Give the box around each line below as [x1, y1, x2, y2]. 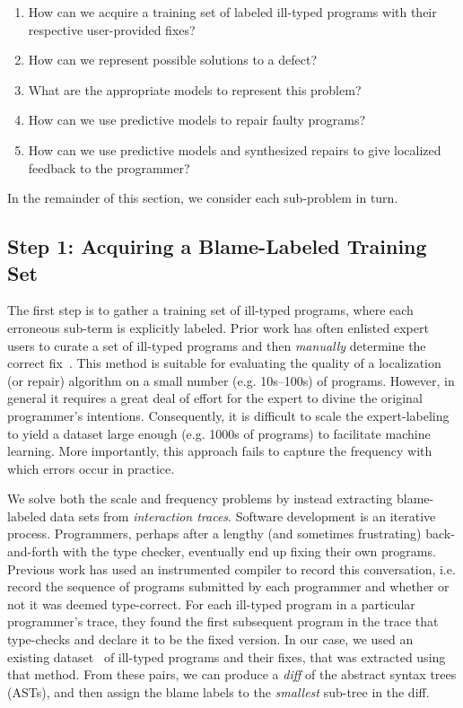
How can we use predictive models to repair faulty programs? [28, 110, 366, 129]
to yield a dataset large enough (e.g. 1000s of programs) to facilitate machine [7, 424, 431, 442]
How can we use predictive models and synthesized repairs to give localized [28, 140, 441, 159]
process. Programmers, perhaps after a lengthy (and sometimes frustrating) [7, 524, 422, 543]
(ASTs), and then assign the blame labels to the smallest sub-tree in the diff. [7, 682, 430, 701]
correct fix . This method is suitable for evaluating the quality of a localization [7, 354, 441, 372]
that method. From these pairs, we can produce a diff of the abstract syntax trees [7, 665, 457, 684]
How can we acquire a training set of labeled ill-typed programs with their [28, 3, 437, 21]
